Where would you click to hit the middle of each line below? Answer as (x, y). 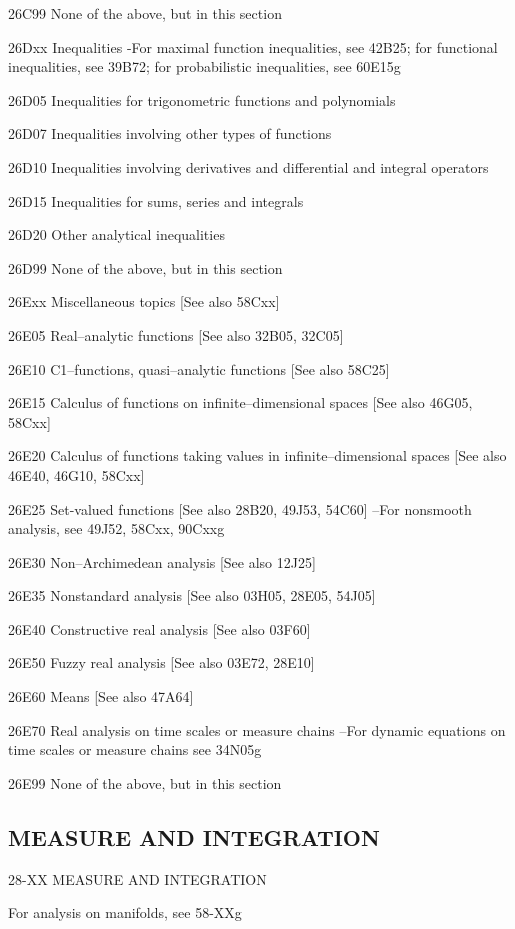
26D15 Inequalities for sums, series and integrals (156, 200)
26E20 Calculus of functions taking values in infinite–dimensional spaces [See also (257, 455)
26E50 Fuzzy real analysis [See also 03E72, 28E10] (161, 662)
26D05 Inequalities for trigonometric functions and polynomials (202, 99)
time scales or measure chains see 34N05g (135, 749)
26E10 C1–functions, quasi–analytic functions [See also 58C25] (199, 368)
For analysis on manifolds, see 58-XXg (125, 912)
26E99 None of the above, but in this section (145, 782)
